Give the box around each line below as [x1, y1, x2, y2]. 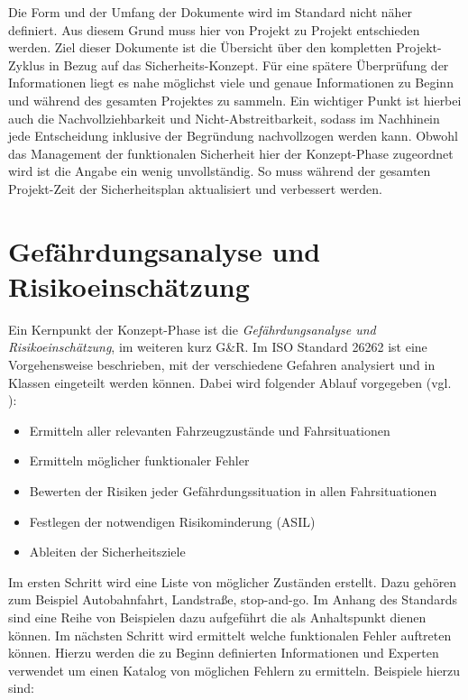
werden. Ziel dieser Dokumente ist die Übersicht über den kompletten [8, 38, 392, 57]
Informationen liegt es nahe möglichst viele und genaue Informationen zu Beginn [8, 73, 454, 92]
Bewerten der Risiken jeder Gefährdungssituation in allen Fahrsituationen [29, 482, 437, 500]
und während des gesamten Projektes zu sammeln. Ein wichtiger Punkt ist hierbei [8, 90, 462, 109]
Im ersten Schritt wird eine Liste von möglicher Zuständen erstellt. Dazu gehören [8, 572, 457, 591]
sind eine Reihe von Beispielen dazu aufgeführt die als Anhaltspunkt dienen [8, 607, 427, 626]
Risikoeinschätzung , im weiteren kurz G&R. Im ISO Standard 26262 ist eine [8, 337, 427, 356]
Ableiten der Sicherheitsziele [29, 542, 186, 561]
